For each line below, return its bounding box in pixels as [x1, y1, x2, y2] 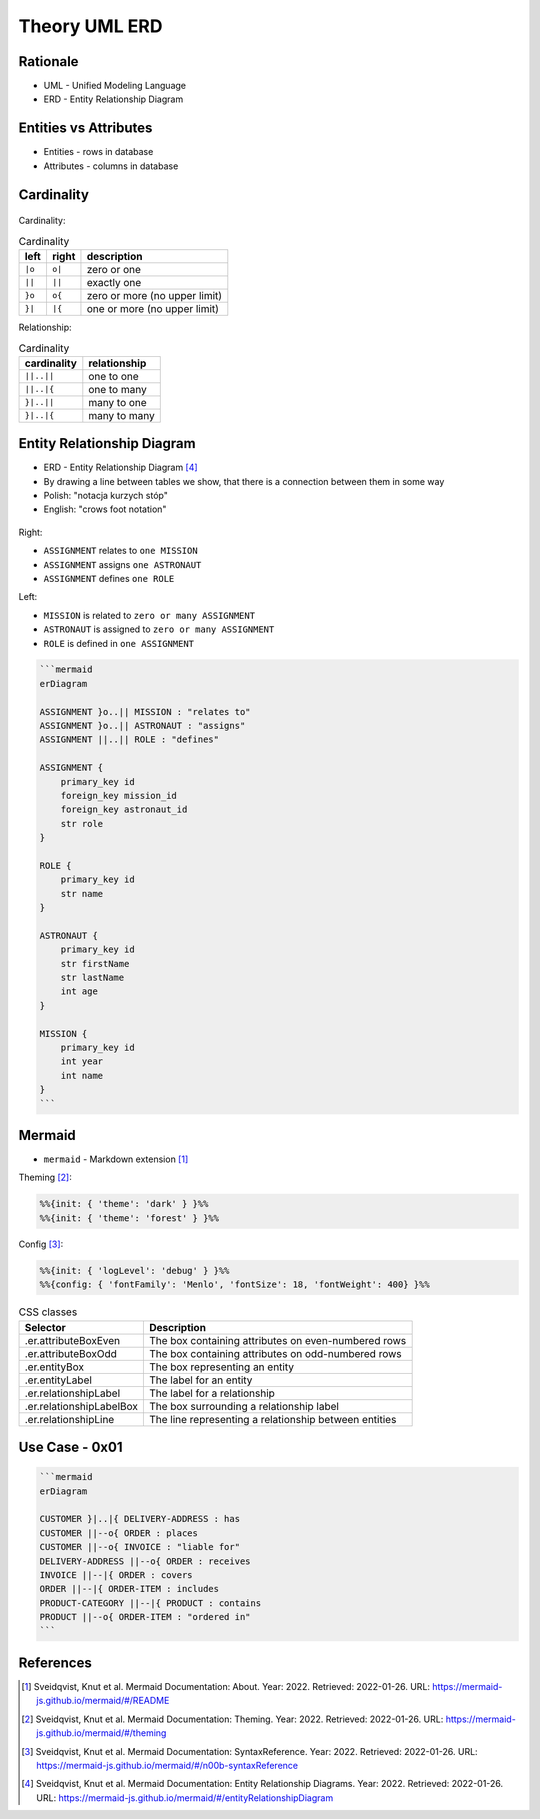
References [18, 1654, 92, 1671]
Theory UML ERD [18, 15, 163, 37]
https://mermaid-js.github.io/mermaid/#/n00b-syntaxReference [36, 1759, 299, 1771]
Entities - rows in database [43, 146, 154, 158]
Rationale [18, 53, 79, 70]
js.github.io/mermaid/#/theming [36, 1727, 167, 1739]
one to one [88, 369, 139, 383]
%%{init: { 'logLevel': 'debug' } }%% [39, 1265, 230, 1276]
